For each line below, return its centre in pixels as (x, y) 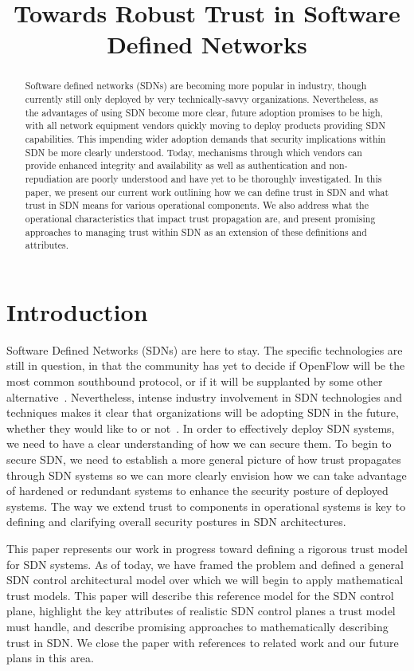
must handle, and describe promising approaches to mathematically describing (197, 626)
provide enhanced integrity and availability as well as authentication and (176, 165)
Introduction (77, 311)
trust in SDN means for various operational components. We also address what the (197, 205)
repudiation (49, 178)
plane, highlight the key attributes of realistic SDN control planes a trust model (201, 611)
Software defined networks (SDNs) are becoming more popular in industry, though (196, 86)
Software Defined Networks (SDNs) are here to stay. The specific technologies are (205, 349)
